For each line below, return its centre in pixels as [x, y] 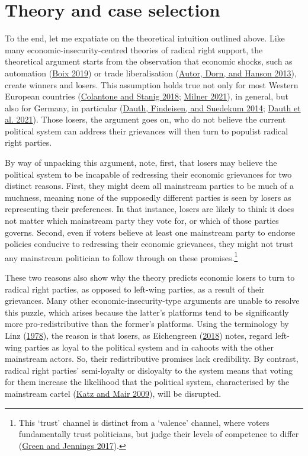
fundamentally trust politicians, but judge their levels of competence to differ [159, 434]
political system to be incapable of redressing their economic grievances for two [148, 174]
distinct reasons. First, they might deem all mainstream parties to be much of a [150, 186]
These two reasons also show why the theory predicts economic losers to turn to [150, 277]
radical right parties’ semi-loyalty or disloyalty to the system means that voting [149, 370]
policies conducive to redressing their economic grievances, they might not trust [149, 244]
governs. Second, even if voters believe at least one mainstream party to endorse [150, 232]
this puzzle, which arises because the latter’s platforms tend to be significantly [147, 312]
